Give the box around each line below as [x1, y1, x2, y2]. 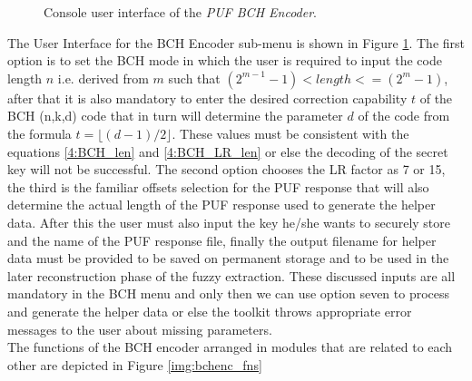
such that [168, 68, 221, 87]
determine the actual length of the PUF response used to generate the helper [7, 195, 436, 214]
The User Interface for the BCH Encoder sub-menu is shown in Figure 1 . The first [7, 33, 466, 52]
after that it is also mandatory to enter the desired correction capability [7, 88, 408, 107]
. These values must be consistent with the [172, 123, 409, 142]
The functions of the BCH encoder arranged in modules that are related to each [7, 337, 453, 357]
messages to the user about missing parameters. [7, 319, 272, 338]
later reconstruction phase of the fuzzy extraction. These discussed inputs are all [7, 266, 456, 285]
